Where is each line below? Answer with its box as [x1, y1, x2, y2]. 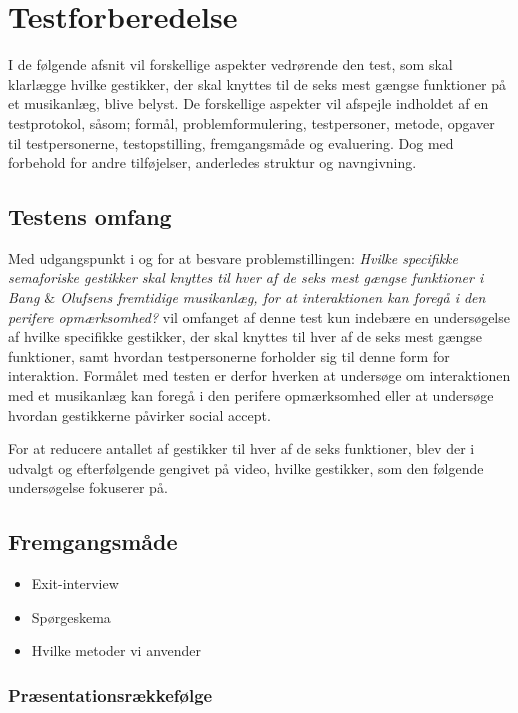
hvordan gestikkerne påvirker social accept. [8, 404, 271, 425]
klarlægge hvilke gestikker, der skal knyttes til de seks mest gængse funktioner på [8, 73, 507, 94]
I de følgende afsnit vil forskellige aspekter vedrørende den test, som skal [8, 54, 453, 75]
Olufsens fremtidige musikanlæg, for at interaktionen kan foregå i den [60, 287, 486, 308]
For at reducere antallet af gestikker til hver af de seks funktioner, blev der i [8, 438, 475, 459]
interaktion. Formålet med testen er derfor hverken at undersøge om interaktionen [8, 365, 511, 386]
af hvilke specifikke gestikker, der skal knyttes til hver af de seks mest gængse [8, 326, 482, 347]
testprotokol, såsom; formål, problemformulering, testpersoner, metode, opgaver [8, 112, 495, 133]
